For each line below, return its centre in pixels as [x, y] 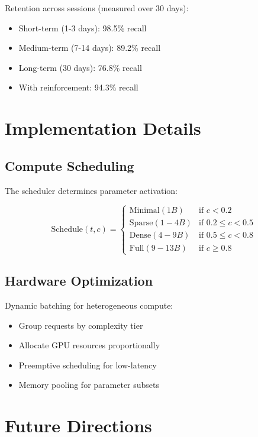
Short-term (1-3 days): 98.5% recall [83, 27]
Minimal [144, 211]
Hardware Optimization [79, 281]
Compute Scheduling [70, 165]
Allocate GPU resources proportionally [89, 345]
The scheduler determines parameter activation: [91, 190]
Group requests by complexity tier [81, 325]
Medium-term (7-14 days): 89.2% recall [90, 48]
